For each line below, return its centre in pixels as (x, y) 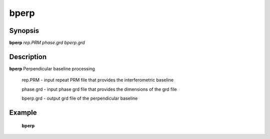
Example (23, 112)
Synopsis (24, 31)
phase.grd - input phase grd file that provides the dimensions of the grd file (99, 89)
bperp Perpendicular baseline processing (52, 69)
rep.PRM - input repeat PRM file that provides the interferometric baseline (98, 80)
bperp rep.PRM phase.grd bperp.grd (47, 43)
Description (28, 57)
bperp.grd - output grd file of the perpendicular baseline (80, 98)
